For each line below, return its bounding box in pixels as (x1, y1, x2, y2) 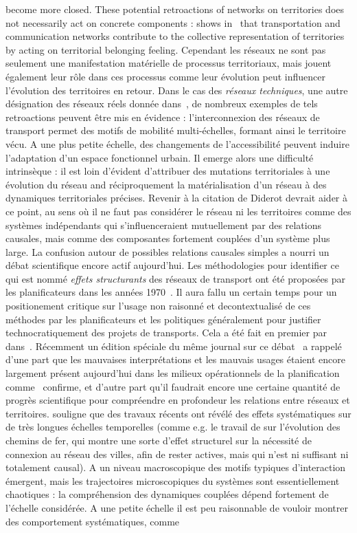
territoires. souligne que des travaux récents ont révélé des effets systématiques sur (5, 406, 352, 420)
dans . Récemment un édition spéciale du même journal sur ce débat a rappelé (5, 338, 342, 353)
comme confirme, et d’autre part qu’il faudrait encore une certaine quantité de (5, 379, 341, 393)
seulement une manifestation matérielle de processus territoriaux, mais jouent (5, 56, 332, 70)
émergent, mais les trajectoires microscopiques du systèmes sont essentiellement (5, 473, 340, 488)
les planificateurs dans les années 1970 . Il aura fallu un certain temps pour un (5, 285, 337, 299)
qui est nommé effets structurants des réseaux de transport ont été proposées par (5, 271, 346, 285)
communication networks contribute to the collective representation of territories (5, 29, 345, 43)
